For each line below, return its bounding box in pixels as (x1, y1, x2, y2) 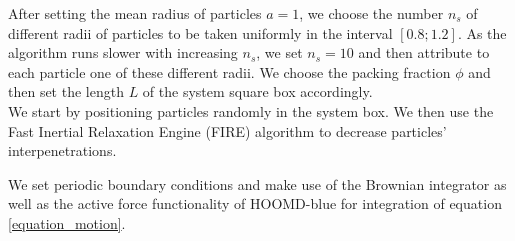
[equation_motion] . (8, 212, 126, 233)
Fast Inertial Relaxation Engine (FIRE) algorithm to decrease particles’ (8, 120, 447, 141)
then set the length (8, 81, 124, 102)
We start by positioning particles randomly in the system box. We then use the (8, 100, 494, 121)
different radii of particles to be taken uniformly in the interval (8, 22, 393, 43)
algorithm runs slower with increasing (8, 42, 238, 63)
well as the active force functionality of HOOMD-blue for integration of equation (8, 193, 502, 214)
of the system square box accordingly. (142, 81, 373, 102)
